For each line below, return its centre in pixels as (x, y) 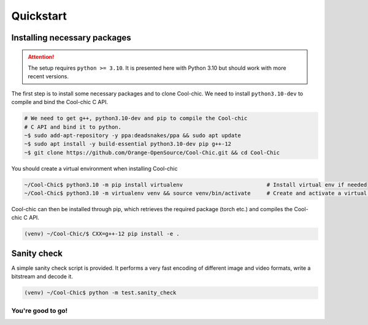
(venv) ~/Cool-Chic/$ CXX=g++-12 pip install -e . (102, 234)
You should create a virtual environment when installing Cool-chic (94, 168)
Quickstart (39, 16)
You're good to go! (40, 310)
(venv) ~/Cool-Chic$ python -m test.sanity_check (100, 293)
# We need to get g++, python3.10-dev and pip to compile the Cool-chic (136, 118)
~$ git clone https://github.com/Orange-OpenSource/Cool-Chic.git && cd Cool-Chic (152, 152)
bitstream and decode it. (42, 277)
